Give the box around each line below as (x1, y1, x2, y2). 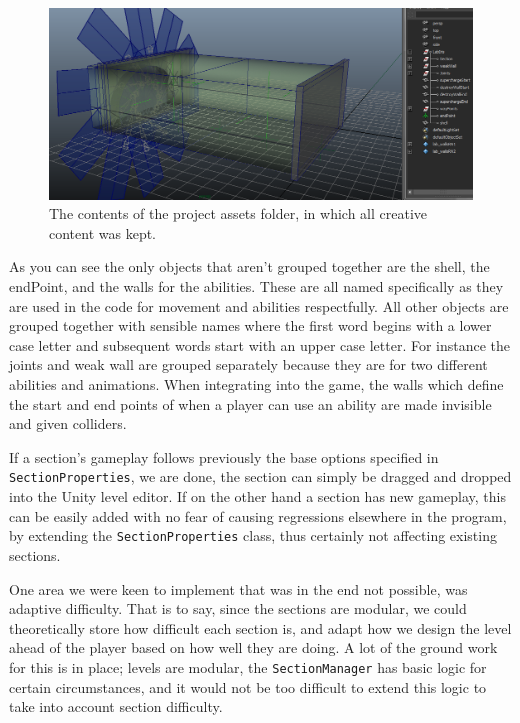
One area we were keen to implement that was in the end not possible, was (9, 578, 468, 599)
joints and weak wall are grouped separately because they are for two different (9, 354, 488, 375)
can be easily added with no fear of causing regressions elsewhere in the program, (9, 505, 507, 526)
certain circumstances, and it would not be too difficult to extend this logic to (9, 676, 487, 697)
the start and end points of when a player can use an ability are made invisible (9, 393, 492, 414)
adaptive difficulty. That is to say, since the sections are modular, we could (9, 598, 467, 619)
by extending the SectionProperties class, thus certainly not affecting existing (9, 525, 497, 546)
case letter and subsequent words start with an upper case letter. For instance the (9, 334, 511, 355)
